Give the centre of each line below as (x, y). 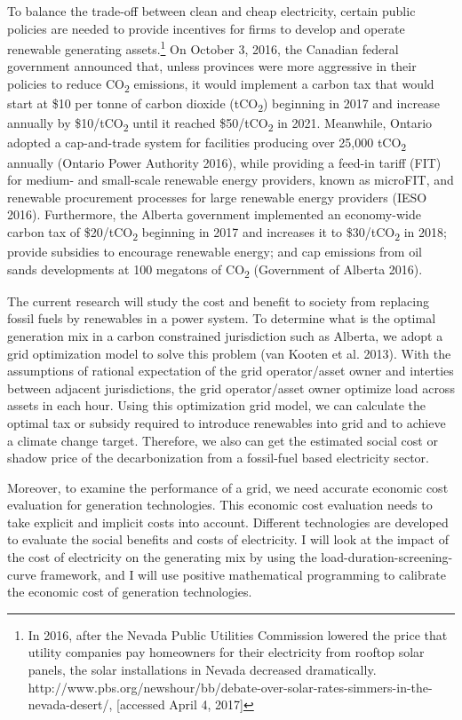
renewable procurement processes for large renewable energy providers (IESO (217, 197)
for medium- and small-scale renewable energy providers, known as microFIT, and (231, 180)
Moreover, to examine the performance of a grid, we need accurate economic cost (228, 487)
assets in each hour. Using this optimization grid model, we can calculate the (216, 405)
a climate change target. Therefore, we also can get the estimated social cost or (223, 440)
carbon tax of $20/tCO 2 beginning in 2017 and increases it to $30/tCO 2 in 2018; (227, 233)
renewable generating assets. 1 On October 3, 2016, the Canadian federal (203, 47)
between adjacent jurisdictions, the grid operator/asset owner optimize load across (231, 388)
